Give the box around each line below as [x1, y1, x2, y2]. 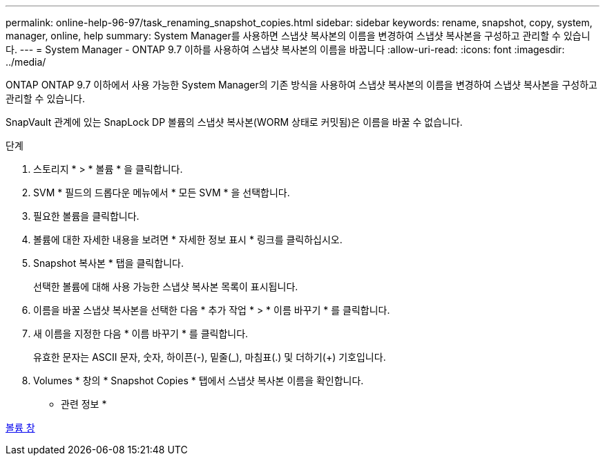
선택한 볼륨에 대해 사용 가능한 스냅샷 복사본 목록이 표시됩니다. [33, 281, 298, 292]
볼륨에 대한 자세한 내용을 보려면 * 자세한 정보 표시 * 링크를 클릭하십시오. [33, 234, 343, 245]
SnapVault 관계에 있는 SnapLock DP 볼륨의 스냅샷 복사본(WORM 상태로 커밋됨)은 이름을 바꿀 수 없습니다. [6, 116, 463, 128]
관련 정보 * [61, 398, 107, 410]
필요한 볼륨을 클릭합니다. [33, 210, 140, 222]
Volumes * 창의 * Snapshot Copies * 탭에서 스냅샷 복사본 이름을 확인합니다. [33, 375, 364, 386]
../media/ [6, 56, 46, 68]
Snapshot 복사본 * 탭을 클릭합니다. [33, 257, 184, 269]
